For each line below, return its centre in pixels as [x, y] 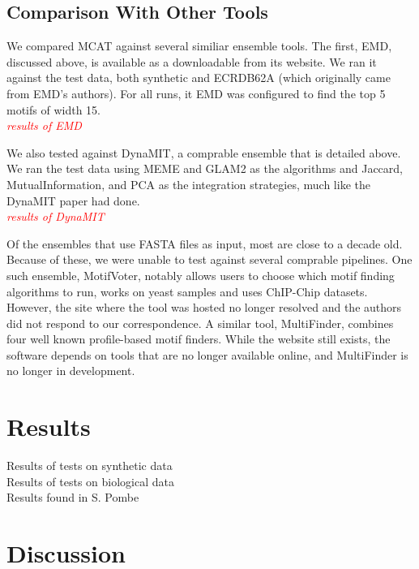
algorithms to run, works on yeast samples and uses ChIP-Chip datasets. [187, 291]
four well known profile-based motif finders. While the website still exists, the [199, 339]
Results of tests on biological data [90, 481]
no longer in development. [71, 371]
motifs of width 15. [53, 109]
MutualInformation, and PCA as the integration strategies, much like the [188, 184]
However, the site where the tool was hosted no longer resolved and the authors [204, 307]
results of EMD [44, 125]
